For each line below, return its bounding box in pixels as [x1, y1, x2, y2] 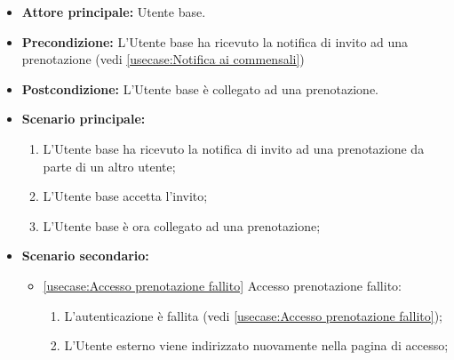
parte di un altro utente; [43, 156, 176, 175]
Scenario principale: [21, 109, 146, 128]
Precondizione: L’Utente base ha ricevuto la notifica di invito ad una [21, 32, 409, 51]
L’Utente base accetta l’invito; [43, 187, 208, 205]
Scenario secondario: [21, 246, 149, 265]
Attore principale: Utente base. [21, 3, 206, 20]
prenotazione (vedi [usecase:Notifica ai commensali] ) [21, 50, 305, 68]
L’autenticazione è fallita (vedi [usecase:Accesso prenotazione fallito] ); [64, 306, 442, 324]
